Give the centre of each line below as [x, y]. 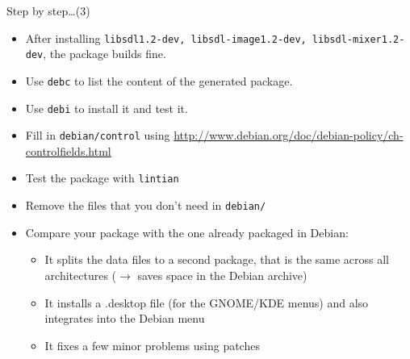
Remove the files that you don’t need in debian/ [146, 205]
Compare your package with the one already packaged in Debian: [187, 232]
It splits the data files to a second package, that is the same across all [217, 259]
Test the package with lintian [102, 178]
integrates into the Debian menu [125, 318]
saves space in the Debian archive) [222, 275]
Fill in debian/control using [98, 135]
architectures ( [81, 275]
